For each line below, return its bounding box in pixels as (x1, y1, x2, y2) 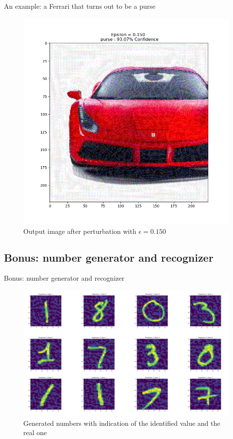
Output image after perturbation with (23, 226, 136, 236)
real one (23, 427, 47, 438)
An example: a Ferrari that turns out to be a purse (4, 1, 156, 11)
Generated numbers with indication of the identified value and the (23, 418, 220, 428)
